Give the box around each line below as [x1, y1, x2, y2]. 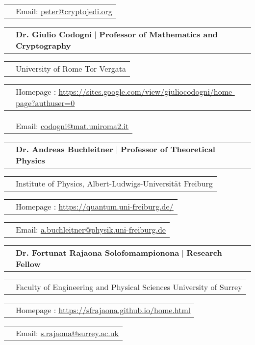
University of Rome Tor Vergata [16, 63, 126, 74]
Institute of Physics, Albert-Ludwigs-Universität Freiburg [16, 178, 213, 189]
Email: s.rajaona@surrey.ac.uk [16, 327, 119, 339]
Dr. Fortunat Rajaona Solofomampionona [16, 247, 179, 258]
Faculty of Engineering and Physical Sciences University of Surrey [16, 281, 242, 292]
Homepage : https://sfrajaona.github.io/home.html [16, 304, 191, 316]
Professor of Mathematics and [99, 28, 218, 40]
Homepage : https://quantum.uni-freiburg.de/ [16, 201, 174, 212]
